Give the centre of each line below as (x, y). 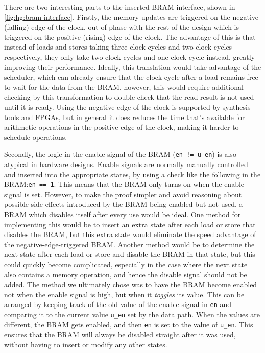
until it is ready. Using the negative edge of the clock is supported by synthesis (127, 107)
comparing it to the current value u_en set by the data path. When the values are (132, 314)
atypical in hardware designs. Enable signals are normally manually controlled (126, 164)
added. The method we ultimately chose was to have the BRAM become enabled (131, 284)
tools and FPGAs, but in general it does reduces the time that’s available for (125, 117)
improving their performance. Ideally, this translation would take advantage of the (133, 67)
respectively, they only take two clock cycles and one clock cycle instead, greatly (130, 56)
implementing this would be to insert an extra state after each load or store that (130, 224)
